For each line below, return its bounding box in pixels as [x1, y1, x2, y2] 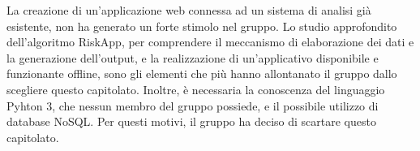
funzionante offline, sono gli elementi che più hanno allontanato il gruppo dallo [6, 65, 397, 82]
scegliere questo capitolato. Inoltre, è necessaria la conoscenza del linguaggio [6, 80, 385, 97]
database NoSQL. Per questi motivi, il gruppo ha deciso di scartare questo [6, 113, 376, 130]
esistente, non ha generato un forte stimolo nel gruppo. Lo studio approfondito [6, 17, 397, 34]
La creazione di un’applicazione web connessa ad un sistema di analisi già [6, 2, 371, 18]
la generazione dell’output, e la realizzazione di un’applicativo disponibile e [6, 49, 379, 66]
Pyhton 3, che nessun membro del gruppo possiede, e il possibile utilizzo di [6, 97, 379, 114]
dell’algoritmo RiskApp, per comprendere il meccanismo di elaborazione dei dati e [6, 33, 414, 50]
